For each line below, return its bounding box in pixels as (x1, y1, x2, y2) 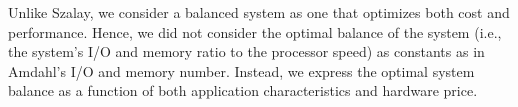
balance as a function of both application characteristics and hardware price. (8, 80, 478, 101)
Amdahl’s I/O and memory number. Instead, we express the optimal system (8, 60, 475, 81)
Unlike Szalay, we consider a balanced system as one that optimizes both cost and (8, 2, 510, 22)
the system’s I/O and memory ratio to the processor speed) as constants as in (8, 41, 485, 62)
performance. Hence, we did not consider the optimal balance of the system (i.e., (8, 21, 502, 42)
